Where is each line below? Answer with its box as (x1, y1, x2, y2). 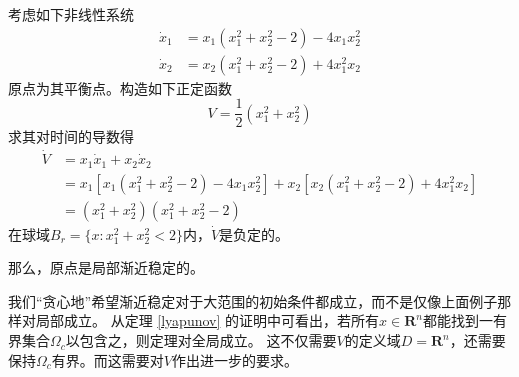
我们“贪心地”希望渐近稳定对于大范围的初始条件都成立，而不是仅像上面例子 (8, 290, 498, 311)
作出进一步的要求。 (172, 349, 299, 370)
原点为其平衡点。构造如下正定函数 (8, 77, 232, 98)
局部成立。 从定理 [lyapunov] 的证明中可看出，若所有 (35, 310, 380, 331)
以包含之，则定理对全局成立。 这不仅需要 (65, 330, 337, 351)
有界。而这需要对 (51, 349, 164, 370)
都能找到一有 (422, 310, 507, 331)
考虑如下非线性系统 (8, 4, 134, 24)
